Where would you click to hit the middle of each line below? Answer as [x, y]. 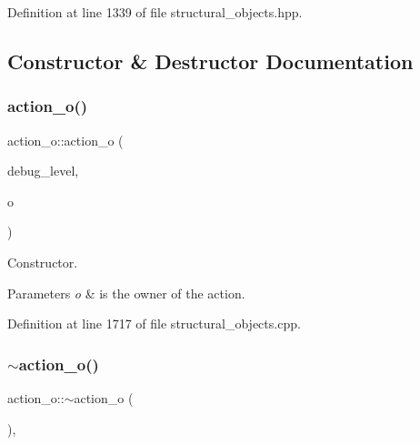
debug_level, [43, 171]
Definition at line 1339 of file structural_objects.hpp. [155, 12]
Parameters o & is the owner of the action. [126, 293]
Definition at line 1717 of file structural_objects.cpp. [154, 324]
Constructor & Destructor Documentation [210, 61]
